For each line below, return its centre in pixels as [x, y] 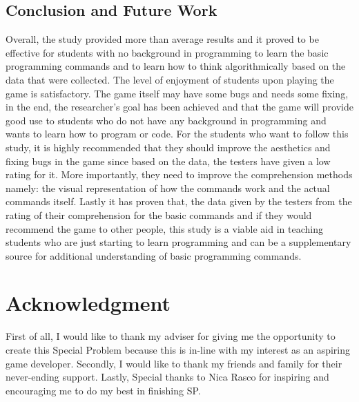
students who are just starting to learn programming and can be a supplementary [178, 242]
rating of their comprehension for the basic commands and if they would [159, 214]
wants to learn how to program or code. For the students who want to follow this [177, 134]
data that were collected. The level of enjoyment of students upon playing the [170, 79]
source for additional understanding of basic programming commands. [154, 255]
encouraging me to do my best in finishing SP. [103, 390]
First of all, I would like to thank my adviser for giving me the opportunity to [171, 336]
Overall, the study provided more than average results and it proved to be [162, 39]
